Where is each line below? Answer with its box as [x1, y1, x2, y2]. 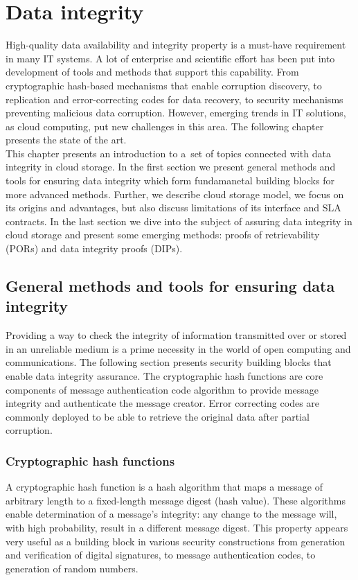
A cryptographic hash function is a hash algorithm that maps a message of [6, 480, 323, 494]
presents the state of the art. [6, 132, 127, 147]
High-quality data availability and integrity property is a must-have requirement [6, 37, 346, 52]
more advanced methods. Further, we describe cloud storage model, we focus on [6, 186, 344, 201]
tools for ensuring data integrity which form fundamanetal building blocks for [6, 173, 334, 188]
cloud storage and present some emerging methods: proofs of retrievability [6, 227, 320, 242]
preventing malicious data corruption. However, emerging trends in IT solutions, [6, 105, 346, 120]
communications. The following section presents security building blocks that [6, 355, 332, 369]
